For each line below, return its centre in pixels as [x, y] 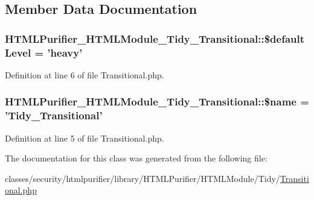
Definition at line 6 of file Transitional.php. [85, 74]
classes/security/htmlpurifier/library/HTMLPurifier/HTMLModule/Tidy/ [143, 178]
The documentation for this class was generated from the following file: [136, 158]
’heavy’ [65, 52]
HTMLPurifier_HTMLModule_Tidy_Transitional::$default [155, 38]
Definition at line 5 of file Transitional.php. [85, 138]
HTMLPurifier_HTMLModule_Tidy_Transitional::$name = [157, 102]
